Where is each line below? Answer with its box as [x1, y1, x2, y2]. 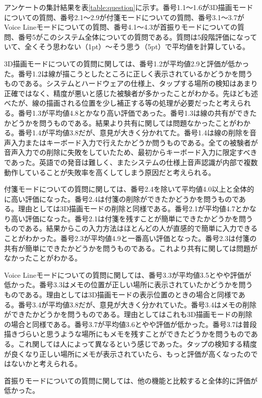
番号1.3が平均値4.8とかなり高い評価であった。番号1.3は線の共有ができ [18, 107, 250, 118]
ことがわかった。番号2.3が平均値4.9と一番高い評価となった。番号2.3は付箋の [4, 233, 257, 244]
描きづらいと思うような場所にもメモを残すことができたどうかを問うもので [4, 329, 251, 339]
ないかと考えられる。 [11, 358, 82, 369]
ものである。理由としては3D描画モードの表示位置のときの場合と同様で [4, 289, 238, 300]
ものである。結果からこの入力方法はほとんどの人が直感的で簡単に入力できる [4, 223, 258, 233]
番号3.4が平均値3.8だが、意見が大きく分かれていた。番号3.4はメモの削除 [18, 299, 256, 309]
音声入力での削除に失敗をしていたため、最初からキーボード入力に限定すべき [4, 147, 257, 157]
